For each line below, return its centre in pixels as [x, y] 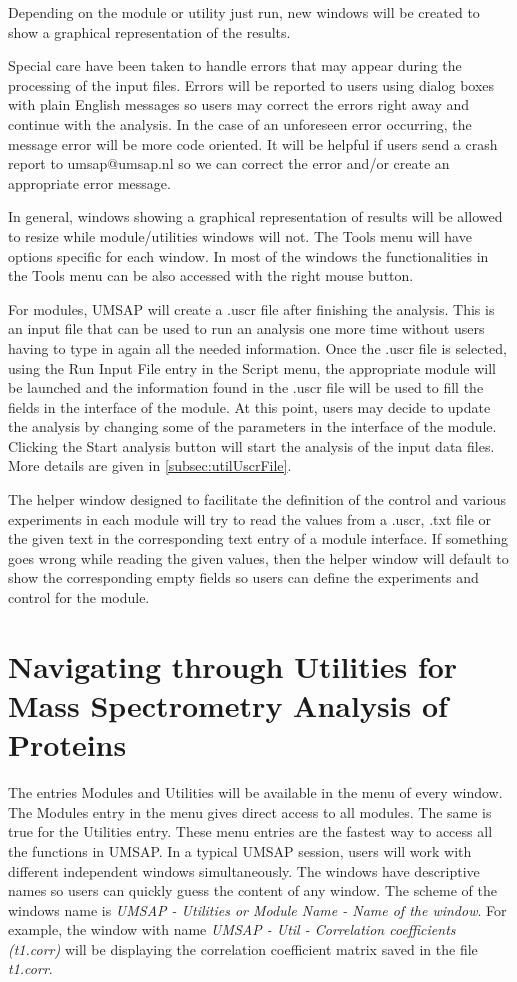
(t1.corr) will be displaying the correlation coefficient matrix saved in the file [243, 948]
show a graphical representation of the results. [149, 31]
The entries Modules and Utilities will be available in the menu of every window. [255, 792]
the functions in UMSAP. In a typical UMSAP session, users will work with [240, 850]
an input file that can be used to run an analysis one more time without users [246, 328]
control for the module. [79, 597]
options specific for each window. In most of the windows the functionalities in [248, 255]
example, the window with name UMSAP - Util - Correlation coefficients [232, 929]
